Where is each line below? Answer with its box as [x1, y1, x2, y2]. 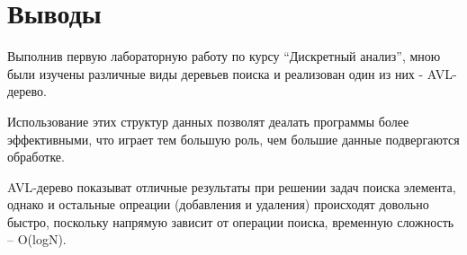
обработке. [7, 147, 65, 166]
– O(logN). [7, 230, 67, 249]
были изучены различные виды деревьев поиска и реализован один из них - [7, 64, 424, 83]
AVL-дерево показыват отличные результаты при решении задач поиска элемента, [7, 177, 456, 196]
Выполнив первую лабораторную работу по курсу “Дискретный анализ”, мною [7, 47, 441, 66]
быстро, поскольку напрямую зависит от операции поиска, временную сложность [7, 212, 454, 231]
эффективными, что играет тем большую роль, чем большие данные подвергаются [7, 129, 460, 148]
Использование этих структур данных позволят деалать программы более [7, 111, 409, 130]
